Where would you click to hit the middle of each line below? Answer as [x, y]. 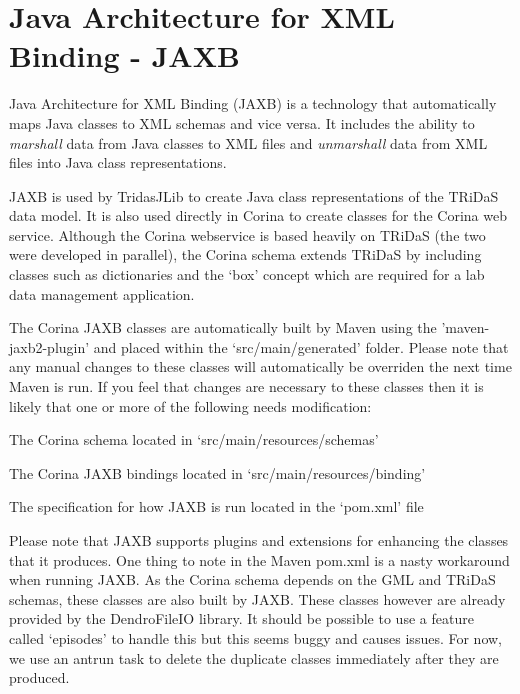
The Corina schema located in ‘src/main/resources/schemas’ [194, 439]
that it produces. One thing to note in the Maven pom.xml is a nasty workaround [259, 559]
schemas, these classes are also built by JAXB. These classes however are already [257, 598]
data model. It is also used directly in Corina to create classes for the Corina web [258, 215]
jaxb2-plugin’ [49, 346]
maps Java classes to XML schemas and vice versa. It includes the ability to [242, 122]
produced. [39, 677]
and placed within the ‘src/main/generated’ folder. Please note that [301, 346]
